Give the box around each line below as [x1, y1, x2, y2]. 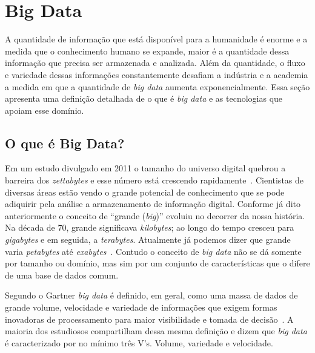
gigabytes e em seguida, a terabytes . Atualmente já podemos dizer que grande [5, 233, 291, 246]
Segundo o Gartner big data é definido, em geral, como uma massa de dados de [5, 289, 298, 302]
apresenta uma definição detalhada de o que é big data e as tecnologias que [5, 92, 283, 105]
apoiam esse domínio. [5, 104, 84, 116]
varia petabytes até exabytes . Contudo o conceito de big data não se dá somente [5, 245, 302, 257]
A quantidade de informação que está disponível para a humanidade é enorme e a [5, 33, 308, 45]
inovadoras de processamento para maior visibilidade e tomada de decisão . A [5, 312, 294, 325]
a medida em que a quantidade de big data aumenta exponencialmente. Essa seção [5, 80, 310, 93]
